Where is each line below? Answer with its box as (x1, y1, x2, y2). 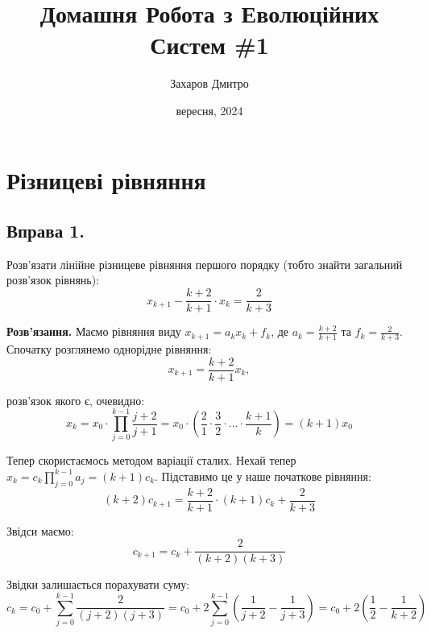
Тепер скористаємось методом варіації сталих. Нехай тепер (6, 452, 296, 469)
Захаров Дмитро (170, 75, 249, 92)
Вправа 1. (6, 218, 85, 243)
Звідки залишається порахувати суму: (6, 576, 190, 593)
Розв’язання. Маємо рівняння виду (6, 323, 181, 340)
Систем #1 (150, 28, 269, 61)
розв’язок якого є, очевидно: (6, 391, 145, 408)
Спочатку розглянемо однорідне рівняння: (6, 340, 212, 357)
